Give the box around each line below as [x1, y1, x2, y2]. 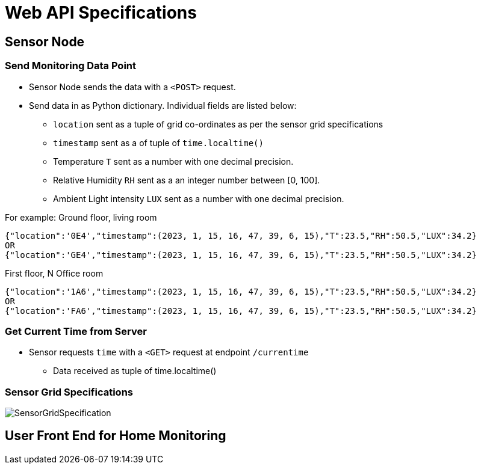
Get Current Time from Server [5, 325, 147, 337]
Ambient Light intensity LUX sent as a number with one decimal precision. [53, 193, 344, 204]
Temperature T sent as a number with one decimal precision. [53, 156, 294, 167]
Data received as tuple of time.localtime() [53, 366, 217, 376]
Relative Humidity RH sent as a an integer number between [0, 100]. [53, 174, 320, 185]
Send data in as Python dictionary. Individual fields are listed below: [29, 100, 297, 111]
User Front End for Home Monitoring [5, 428, 226, 444]
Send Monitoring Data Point [5, 60, 137, 72]
